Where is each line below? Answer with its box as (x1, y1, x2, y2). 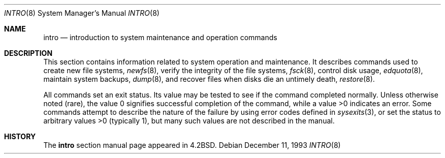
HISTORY (4, 132, 36, 141)
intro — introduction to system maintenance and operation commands (43, 33, 277, 42)
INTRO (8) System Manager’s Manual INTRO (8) (4, 9, 160, 17)
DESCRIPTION (4, 49, 53, 57)
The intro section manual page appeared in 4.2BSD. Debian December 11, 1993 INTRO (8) (43, 141, 341, 149)
